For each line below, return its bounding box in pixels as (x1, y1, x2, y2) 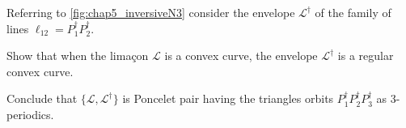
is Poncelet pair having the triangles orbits (122, 90, 334, 107)
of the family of (315, 4, 391, 20)
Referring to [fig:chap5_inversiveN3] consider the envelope (6, 4, 295, 20)
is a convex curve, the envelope (164, 47, 318, 64)
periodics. (6, 105, 54, 122)
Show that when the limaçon (6, 47, 149, 64)
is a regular (337, 47, 394, 64)
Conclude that (6, 90, 78, 107)
